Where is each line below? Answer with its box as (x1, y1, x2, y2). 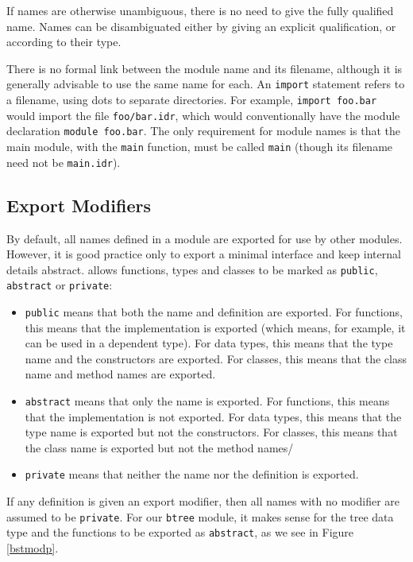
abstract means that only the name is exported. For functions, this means (25, 393, 390, 409)
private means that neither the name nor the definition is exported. (25, 466, 359, 483)
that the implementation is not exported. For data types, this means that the (25, 408, 402, 424)
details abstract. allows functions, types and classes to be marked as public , (6, 261, 378, 277)
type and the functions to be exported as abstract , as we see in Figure (6, 524, 354, 541)
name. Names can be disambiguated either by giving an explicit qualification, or (6, 17, 396, 34)
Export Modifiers (6, 192, 151, 217)
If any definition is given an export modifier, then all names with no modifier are (6, 493, 400, 510)
